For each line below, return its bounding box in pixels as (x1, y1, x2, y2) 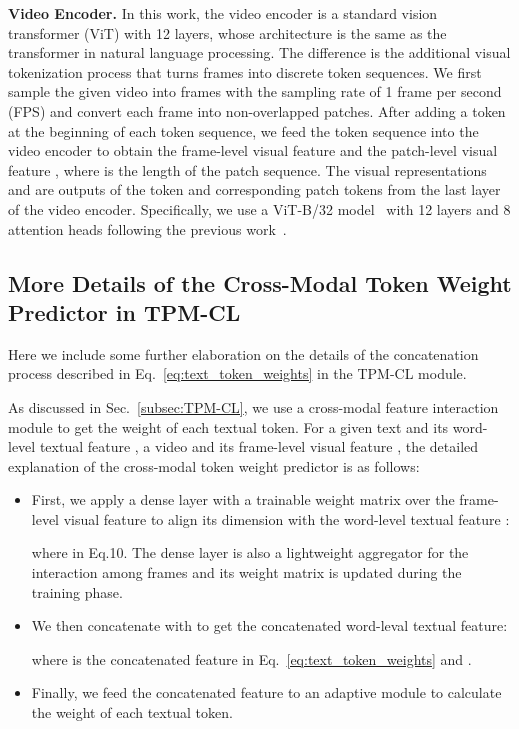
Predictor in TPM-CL (8, 296, 241, 327)
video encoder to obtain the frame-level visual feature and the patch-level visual (8, 140, 498, 161)
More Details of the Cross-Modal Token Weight (8, 267, 512, 298)
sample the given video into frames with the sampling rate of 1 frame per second (8, 81, 502, 102)
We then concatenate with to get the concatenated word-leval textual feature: (31, 615, 508, 636)
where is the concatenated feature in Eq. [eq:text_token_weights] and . (31, 648, 472, 669)
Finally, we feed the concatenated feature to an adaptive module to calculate (31, 682, 502, 703)
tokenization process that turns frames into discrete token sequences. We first (8, 61, 482, 82)
